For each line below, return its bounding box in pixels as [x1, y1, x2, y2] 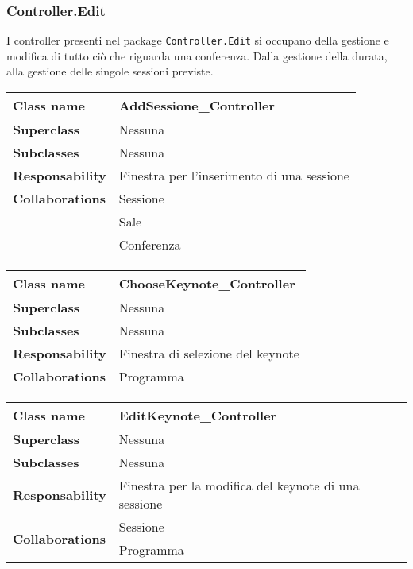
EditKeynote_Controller [118, 406, 277, 425]
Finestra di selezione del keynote [118, 344, 299, 363]
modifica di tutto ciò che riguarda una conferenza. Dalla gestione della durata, [6, 47, 388, 64]
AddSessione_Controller [118, 96, 276, 115]
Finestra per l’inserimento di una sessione [118, 166, 349, 185]
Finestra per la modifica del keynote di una [118, 476, 360, 495]
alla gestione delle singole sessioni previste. [6, 63, 214, 79]
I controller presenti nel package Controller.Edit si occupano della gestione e [6, 32, 389, 48]
